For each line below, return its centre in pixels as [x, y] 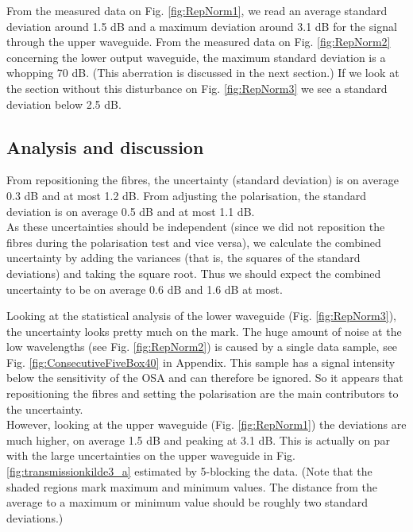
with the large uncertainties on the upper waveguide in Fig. [151, 455]
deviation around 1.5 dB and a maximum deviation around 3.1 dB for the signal [202, 26]
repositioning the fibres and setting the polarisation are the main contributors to [203, 393]
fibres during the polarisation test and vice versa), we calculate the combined [194, 242]
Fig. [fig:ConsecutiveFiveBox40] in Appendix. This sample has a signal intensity [201, 362]
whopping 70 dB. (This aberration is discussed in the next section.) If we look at [203, 73]
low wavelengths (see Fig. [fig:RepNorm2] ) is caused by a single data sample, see [202, 347]
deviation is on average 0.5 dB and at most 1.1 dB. [131, 211]
